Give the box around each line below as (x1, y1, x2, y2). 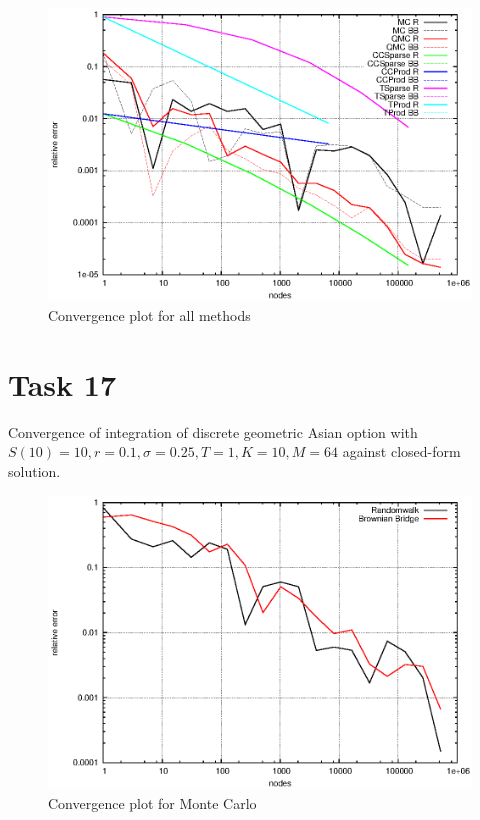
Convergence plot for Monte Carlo (48, 792, 257, 813)
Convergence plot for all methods (48, 305, 251, 325)
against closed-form (342, 441, 461, 462)
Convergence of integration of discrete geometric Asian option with (8, 421, 418, 442)
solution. (8, 460, 61, 481)
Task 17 (8, 363, 116, 404)
